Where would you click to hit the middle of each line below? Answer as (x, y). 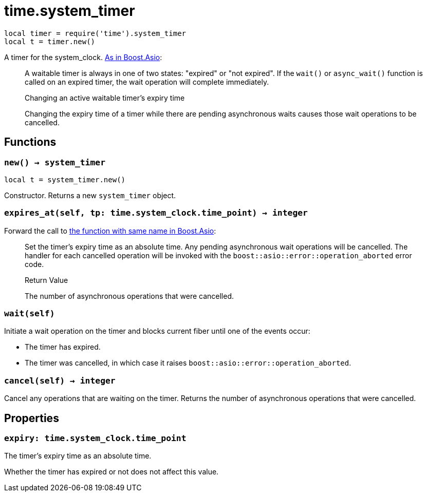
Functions (30, 142)
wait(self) (30, 314)
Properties (32, 418)
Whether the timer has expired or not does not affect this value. (112, 472)
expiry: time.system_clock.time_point (95, 438)
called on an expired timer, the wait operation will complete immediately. (147, 82)
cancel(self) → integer (60, 380)
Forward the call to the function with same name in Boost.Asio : (110, 231)
